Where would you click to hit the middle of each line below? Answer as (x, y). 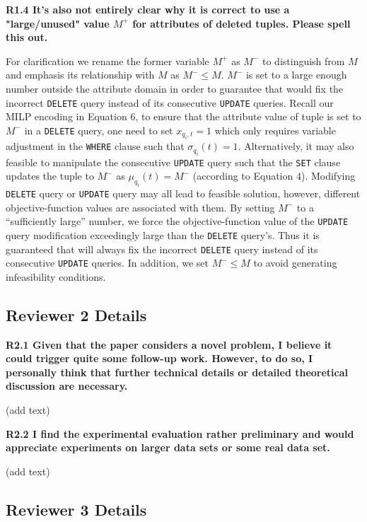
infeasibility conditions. (56, 276)
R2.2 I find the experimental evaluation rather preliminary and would (180, 433)
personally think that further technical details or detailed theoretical (177, 372)
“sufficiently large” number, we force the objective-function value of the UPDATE (177, 221)
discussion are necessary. (67, 386)
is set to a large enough (296, 75)
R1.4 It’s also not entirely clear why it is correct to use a (148, 9)
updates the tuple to (50, 176)
